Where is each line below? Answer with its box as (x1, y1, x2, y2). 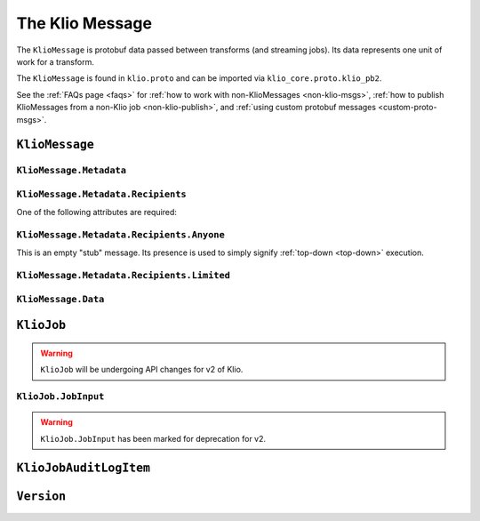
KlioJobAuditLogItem (16, 461, 151, 476)
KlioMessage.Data (16, 293, 105, 305)
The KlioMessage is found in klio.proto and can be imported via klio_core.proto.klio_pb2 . (16, 73, 382, 84)
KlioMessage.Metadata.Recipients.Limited (16, 269, 231, 282)
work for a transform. (16, 56, 95, 67)
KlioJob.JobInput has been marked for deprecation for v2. (40, 433, 267, 444)
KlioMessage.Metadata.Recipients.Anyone (16, 228, 226, 240)
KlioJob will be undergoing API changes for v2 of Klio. (40, 365, 244, 375)
